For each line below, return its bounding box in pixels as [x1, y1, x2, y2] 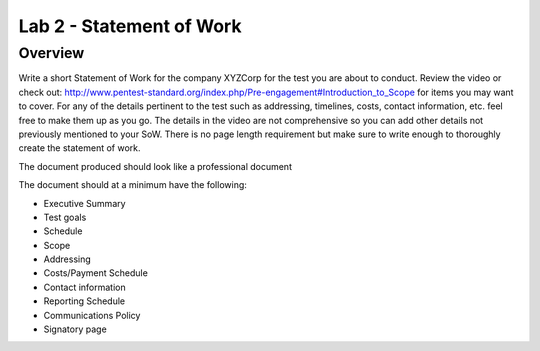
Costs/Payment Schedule [43, 267, 149, 279]
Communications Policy [43, 309, 141, 321]
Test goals [43, 211, 87, 223]
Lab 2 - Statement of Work [18, 15, 242, 37]
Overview [18, 44, 85, 62]
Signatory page [43, 323, 107, 335]
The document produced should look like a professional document [18, 160, 292, 172]
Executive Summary [43, 197, 126, 209]
